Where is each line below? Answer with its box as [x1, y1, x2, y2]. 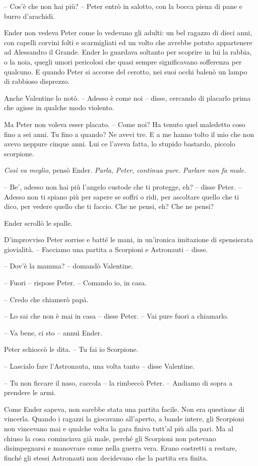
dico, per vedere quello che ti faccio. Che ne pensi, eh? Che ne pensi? [4, 201, 214, 211]
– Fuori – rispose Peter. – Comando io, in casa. [4, 277, 147, 288]
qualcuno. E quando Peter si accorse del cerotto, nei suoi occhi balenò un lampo [4, 66, 247, 76]
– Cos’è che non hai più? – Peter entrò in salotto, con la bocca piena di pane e [4, 1, 243, 11]
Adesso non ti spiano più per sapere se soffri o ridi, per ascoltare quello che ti [4, 191, 239, 201]
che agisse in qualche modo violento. [4, 102, 114, 113]
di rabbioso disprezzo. [4, 76, 70, 86]
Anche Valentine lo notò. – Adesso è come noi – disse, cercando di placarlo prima [4, 92, 251, 103]
